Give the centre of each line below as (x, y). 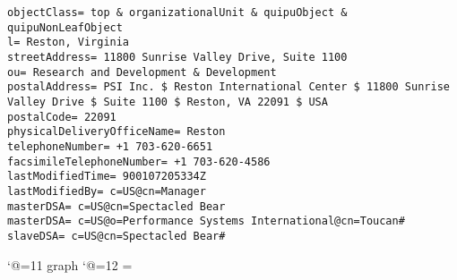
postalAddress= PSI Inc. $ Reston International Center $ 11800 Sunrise (228, 87)
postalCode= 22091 (62, 117)
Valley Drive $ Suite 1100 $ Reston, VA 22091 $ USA (168, 102)
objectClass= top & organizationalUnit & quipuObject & (177, 13)
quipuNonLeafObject (65, 27)
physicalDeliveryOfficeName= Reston (116, 132)
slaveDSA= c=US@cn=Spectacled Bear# (116, 236)
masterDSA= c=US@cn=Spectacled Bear (116, 206)
